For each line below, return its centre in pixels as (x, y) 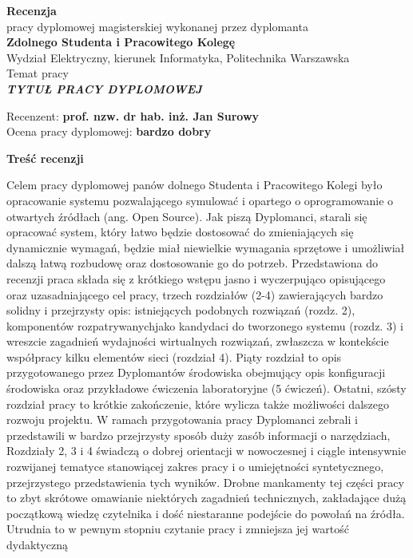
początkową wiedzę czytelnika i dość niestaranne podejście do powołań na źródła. (206, 513)
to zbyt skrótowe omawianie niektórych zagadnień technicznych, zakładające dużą (206, 498)
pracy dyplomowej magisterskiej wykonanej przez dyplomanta (157, 26)
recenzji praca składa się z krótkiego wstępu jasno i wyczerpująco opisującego (196, 278)
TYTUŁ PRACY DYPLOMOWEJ (104, 88)
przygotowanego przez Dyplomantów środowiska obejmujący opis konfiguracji (196, 372)
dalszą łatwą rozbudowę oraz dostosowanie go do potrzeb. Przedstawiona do (192, 263)
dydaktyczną (38, 544)
